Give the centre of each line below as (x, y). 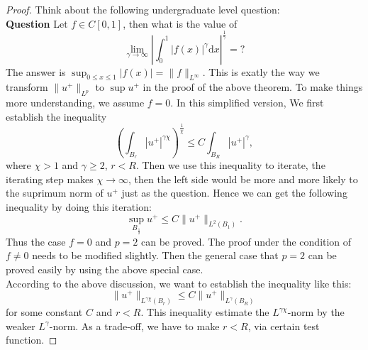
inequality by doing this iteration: (79, 206)
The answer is (36, 71)
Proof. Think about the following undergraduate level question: (143, 9)
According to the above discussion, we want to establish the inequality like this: (179, 283)
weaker (21, 326)
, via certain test (284, 326)
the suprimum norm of (55, 193)
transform (27, 87)
